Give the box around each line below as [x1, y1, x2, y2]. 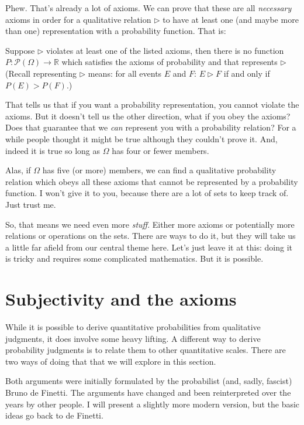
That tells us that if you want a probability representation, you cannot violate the [5, 98, 299, 111]
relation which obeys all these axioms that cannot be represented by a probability [5, 175, 298, 187]
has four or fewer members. [112, 144, 209, 156]
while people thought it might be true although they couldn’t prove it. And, [5, 132, 278, 145]
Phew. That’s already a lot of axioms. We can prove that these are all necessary [5, 2, 292, 13]
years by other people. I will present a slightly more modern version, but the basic [5, 397, 300, 410]
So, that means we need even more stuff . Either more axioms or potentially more [5, 218, 295, 230]
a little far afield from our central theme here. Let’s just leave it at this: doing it [5, 241, 292, 253]
